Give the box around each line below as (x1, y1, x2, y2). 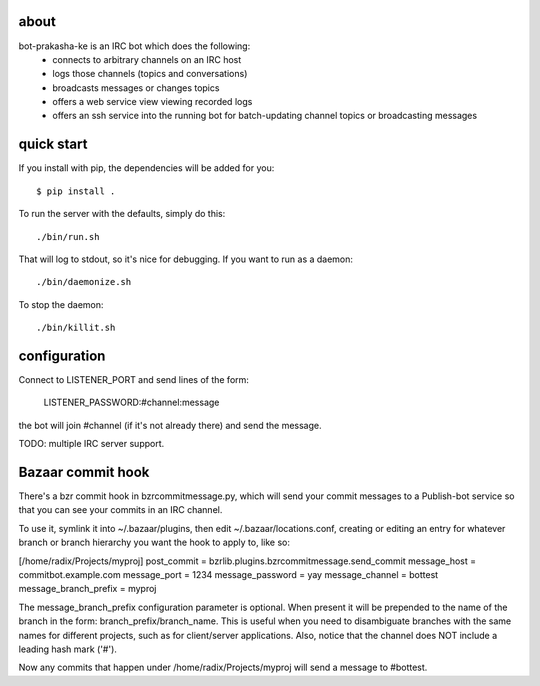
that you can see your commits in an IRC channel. (18, 504, 223, 516)
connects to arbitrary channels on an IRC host (52, 53, 242, 65)
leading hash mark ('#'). (18, 643, 117, 655)
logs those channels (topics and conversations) (52, 68, 248, 80)
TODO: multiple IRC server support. (18, 438, 165, 450)
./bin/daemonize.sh (36, 276, 132, 288)
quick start (18, 136, 88, 153)
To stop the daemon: (18, 298, 104, 310)
